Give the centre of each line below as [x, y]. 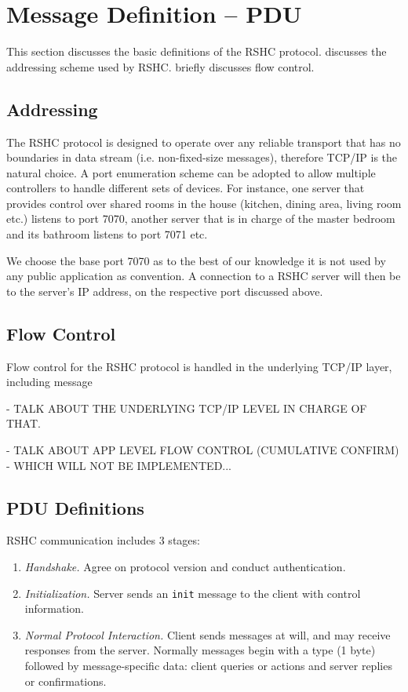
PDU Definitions [75, 507]
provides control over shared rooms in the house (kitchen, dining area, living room [204, 203]
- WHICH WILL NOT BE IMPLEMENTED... [119, 465]
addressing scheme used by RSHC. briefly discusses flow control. [160, 66]
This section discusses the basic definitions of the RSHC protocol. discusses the [197, 51]
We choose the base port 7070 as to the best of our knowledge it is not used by [196, 260]
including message [49, 382]
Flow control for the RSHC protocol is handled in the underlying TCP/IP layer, [199, 366]
